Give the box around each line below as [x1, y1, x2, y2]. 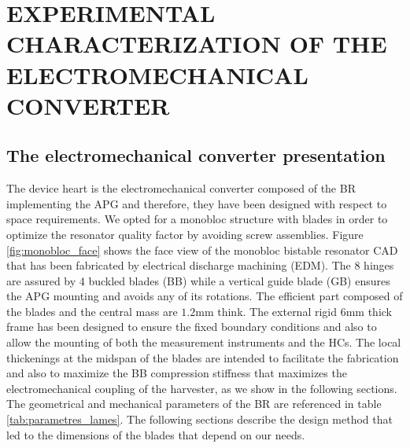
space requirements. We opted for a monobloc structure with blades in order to [6, 211, 388, 227]
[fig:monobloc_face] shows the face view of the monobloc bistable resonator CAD [6, 241, 398, 258]
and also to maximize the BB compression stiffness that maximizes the [6, 365, 347, 381]
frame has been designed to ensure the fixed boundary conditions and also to [6, 318, 377, 335]
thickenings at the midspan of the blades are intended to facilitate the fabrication [6, 349, 399, 365]
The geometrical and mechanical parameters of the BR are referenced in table [6, 395, 382, 412]
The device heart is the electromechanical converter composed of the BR [6, 180, 356, 196]
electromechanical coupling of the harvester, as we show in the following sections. [6, 380, 397, 396]
